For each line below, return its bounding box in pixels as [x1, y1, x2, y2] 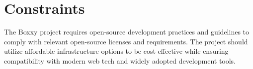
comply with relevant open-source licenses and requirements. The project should [4, 36, 248, 46]
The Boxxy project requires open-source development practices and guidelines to [4, 27, 250, 37]
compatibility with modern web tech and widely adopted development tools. [4, 55, 236, 66]
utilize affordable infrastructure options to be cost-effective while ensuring [4, 46, 229, 56]
